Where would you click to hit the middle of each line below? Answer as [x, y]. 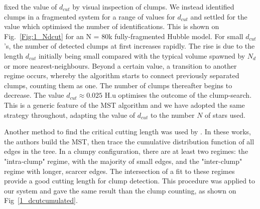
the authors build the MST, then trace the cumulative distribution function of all [129, 141]
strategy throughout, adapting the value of [70, 115]
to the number [172, 115]
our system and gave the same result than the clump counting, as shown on [120, 190]
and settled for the [219, 16]
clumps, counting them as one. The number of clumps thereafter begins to [118, 85]
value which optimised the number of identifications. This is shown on [112, 26]
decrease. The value [34, 95]
